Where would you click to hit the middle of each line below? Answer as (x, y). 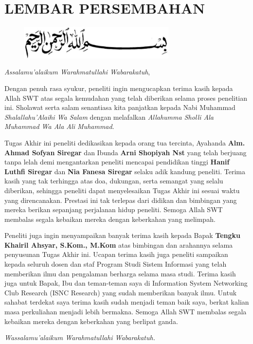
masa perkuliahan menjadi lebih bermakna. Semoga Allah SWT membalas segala (126, 312)
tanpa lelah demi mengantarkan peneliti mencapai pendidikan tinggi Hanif (117, 162)
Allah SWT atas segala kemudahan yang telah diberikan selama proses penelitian (126, 98)
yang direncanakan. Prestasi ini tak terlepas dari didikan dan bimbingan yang (121, 200)
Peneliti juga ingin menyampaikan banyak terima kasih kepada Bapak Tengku (123, 235)
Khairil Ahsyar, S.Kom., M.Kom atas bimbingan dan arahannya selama (119, 244)
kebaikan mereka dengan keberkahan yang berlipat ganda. (91, 321)
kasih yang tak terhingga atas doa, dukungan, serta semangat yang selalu (114, 181)
